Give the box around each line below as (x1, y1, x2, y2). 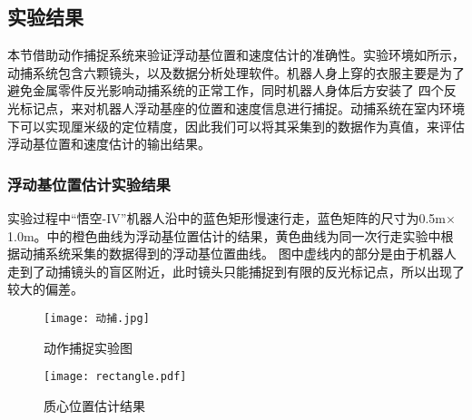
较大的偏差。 (7, 279, 84, 298)
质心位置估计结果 (44, 396, 145, 415)
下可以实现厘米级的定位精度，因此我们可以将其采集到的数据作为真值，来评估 (7, 116, 465, 135)
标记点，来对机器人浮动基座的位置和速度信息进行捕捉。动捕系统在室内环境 (19, 98, 465, 117)
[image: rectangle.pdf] (44, 370, 187, 384)
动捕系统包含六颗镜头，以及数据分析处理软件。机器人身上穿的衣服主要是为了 (7, 63, 465, 82)
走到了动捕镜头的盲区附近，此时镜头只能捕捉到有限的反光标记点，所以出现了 (7, 261, 465, 280)
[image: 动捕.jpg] (44, 311, 150, 325)
